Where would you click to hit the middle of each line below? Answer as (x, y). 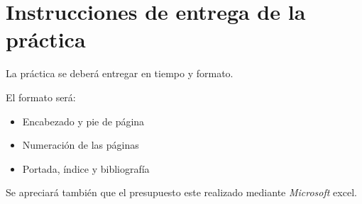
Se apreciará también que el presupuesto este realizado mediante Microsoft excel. (181, 192)
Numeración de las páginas (81, 145)
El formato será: (41, 97)
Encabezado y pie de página (83, 121)
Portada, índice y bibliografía (86, 168)
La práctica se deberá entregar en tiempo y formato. (120, 73)
